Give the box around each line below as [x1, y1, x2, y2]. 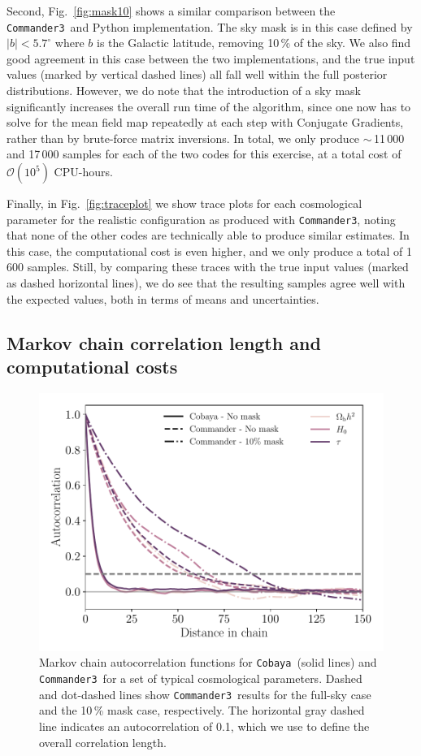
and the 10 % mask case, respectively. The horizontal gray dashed [39, 702, 365, 719]
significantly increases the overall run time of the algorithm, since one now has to [7, 97, 411, 114]
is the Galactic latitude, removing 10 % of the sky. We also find [97, 34, 411, 51]
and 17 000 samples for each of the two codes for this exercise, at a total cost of [7, 145, 401, 162]
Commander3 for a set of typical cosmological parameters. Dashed [39, 670, 362, 687]
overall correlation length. [39, 733, 167, 750]
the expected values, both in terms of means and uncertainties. [7, 290, 319, 307]
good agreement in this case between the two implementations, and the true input [7, 50, 415, 67]
